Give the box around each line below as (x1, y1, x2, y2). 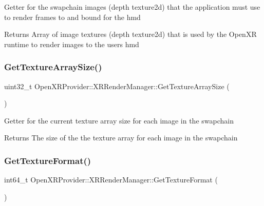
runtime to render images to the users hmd (4, 38, 139, 49)
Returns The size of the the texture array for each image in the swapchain (4, 132, 238, 143)
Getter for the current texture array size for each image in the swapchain (4, 115, 234, 126)
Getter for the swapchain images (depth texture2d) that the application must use (4, 2, 260, 12)
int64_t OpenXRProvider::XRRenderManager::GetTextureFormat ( (4, 174, 218, 185)
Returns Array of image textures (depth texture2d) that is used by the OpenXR (4, 29, 257, 39)
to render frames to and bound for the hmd (4, 11, 141, 22)
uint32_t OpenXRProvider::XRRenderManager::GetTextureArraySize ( (4, 80, 230, 91)
